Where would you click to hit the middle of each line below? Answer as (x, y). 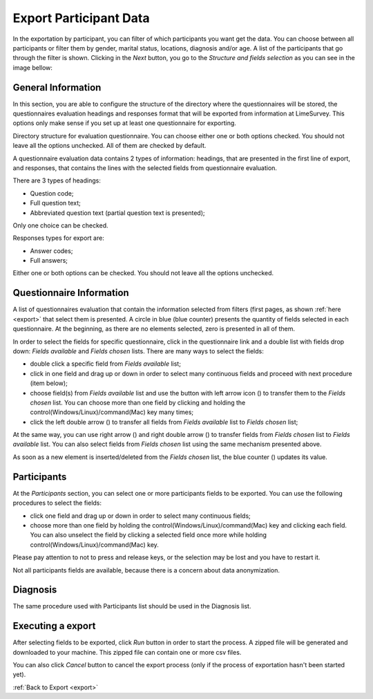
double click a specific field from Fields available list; (105, 364)
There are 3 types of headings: (57, 180)
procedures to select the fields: (57, 503)
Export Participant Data (81, 18)
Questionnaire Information (71, 293)
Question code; (52, 193)
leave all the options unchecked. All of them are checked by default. (109, 146)
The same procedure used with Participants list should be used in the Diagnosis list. (132, 606)
